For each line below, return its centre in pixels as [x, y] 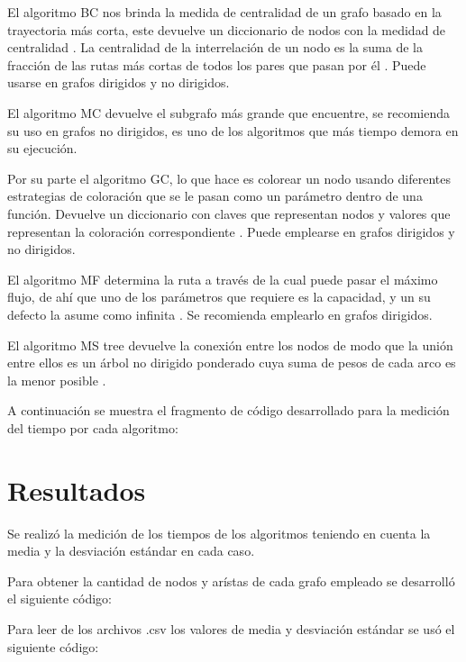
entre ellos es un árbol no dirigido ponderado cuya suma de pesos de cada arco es [232, 363]
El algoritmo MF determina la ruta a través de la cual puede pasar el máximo [223, 279]
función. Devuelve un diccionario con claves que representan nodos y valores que [229, 213]
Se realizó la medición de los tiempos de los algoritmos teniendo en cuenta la [219, 533]
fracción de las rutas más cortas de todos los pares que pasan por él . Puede [217, 64]
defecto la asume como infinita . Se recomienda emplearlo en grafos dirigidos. [220, 314]
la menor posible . [57, 380]
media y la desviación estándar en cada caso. [131, 551]
